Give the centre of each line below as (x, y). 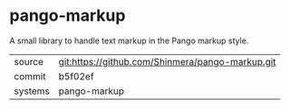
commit (30, 76)
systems (32, 91)
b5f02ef (76, 76)
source (29, 61)
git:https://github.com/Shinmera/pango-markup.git (167, 61)
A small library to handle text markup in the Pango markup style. (129, 41)
